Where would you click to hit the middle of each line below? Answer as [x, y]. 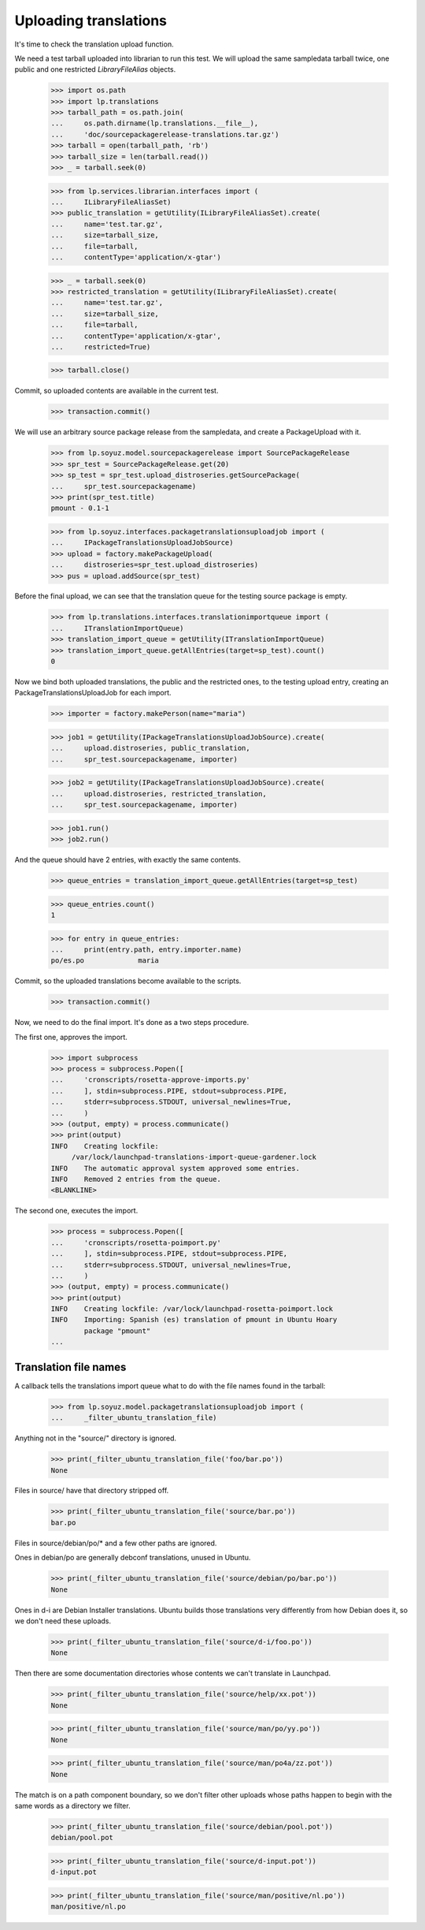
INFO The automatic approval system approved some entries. [176, 1168]
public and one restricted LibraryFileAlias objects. [95, 69]
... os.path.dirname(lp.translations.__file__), [155, 123]
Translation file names [70, 1367]
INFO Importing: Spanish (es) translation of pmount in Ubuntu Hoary [194, 1320]
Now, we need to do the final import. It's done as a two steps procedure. [132, 1023]
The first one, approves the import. [71, 1037]
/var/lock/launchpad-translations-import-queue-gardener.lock [194, 1157]
